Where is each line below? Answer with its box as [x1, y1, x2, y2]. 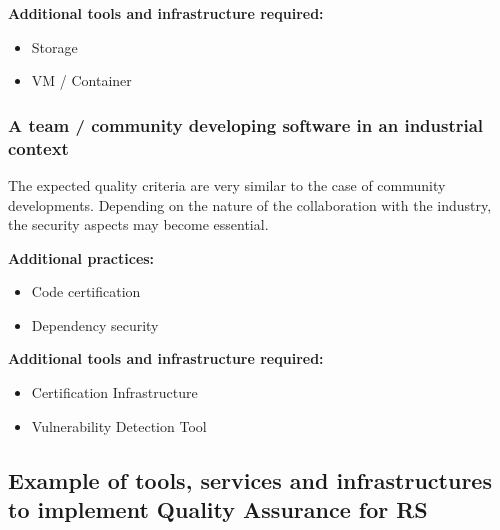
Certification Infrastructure [31, 382, 198, 403]
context [8, 135, 69, 160]
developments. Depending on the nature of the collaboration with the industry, [8, 194, 492, 215]
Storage [31, 36, 78, 57]
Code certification [31, 281, 141, 302]
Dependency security [31, 314, 159, 335]
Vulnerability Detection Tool [31, 415, 207, 436]
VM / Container [31, 70, 132, 91]
